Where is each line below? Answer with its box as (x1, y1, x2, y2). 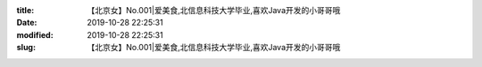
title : (16, 5, 35, 15)
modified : (16, 29, 54, 40)
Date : (16, 18, 37, 28)
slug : (16, 42, 36, 53)
